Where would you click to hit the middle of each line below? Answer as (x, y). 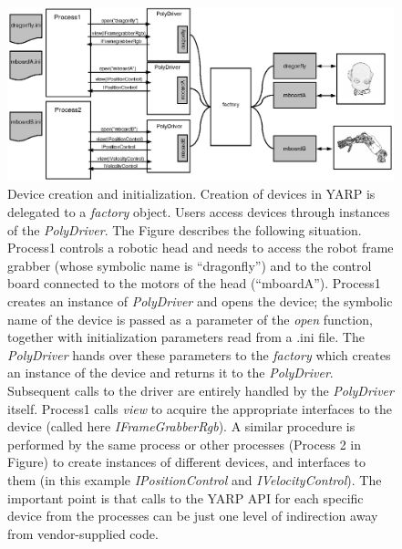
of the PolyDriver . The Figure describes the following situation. (185, 229)
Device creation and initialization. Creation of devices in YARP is (191, 194)
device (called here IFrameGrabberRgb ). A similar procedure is (181, 426)
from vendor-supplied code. (83, 533)
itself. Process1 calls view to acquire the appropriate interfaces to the (200, 408)
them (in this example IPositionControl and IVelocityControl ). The (195, 479)
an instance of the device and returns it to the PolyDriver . (170, 373)
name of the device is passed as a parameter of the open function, (190, 319)
